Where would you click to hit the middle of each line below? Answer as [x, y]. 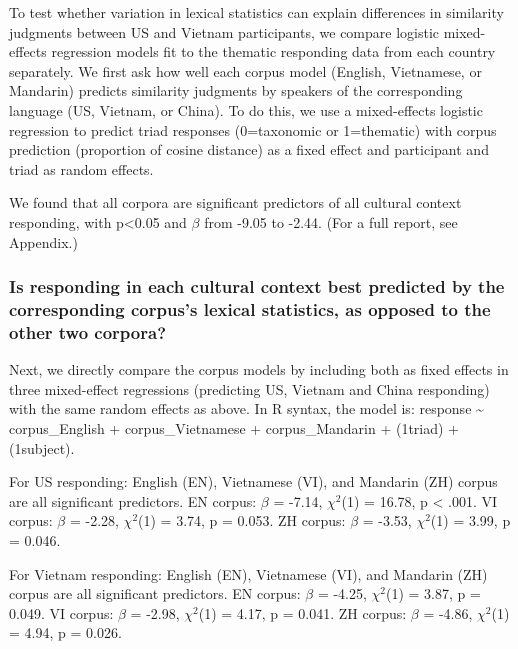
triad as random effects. [81, 168]
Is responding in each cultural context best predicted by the [257, 286]
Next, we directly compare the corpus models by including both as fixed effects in [259, 369]
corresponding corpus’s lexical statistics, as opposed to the [250, 308]
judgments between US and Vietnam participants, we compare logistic [224, 31]
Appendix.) [43, 241]
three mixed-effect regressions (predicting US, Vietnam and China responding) [249, 388]
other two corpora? [88, 331]
